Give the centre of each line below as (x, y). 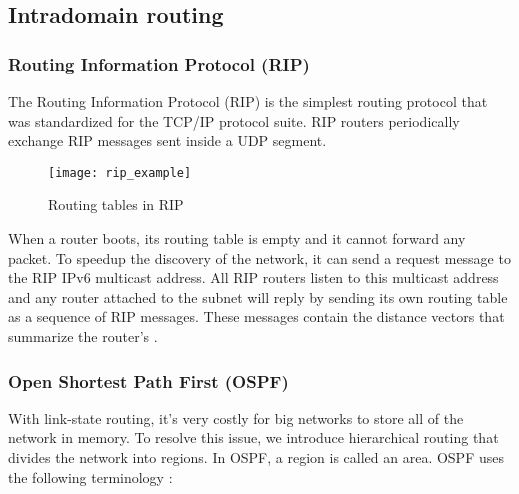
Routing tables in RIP (116, 204)
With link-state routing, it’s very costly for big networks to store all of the (236, 417)
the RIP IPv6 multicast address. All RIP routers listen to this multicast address (253, 277)
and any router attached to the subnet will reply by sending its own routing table (258, 296)
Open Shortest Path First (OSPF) (148, 380)
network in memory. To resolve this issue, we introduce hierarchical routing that (253, 437)
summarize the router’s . (83, 336)
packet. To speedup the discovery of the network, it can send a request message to (259, 257)
